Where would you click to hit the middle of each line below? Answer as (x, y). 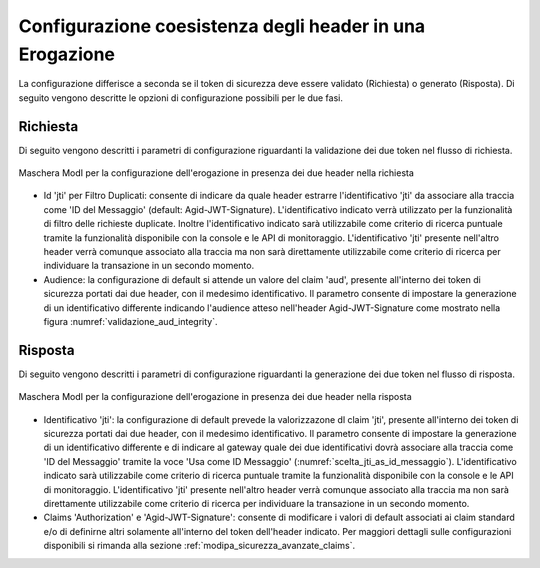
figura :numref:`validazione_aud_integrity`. (130, 321)
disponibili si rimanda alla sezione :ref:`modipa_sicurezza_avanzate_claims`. (199, 546)
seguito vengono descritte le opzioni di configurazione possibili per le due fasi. (181, 97)
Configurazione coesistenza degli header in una (222, 26)
